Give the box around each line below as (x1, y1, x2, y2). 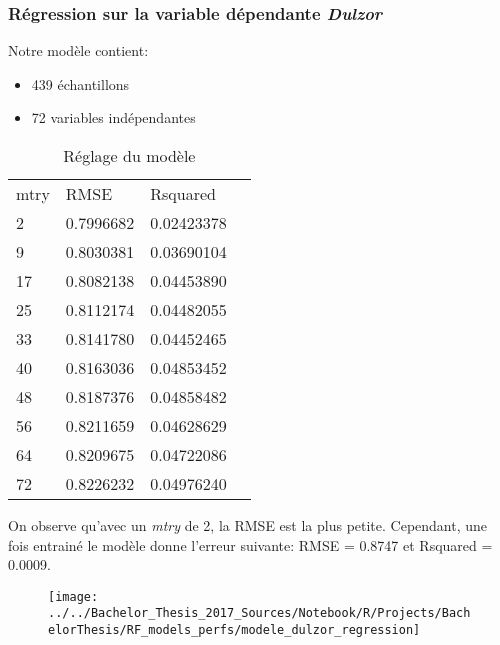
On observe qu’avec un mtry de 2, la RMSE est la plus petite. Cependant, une (8, 515, 488, 535)
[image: (48, 589, 99, 604)
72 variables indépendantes (31, 107, 196, 128)
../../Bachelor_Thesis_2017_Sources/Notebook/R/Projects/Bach (48, 606, 471, 621)
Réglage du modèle (63, 144, 196, 167)
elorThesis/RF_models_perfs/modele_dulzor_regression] (48, 623, 421, 638)
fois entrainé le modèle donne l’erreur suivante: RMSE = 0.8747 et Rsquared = (8, 534, 493, 555)
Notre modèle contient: (8, 40, 149, 61)
